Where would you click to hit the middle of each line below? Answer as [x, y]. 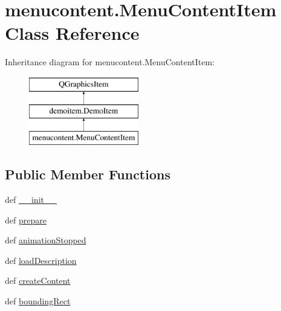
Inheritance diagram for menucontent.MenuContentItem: [110, 62]
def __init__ [31, 200]
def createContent [38, 281]
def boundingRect [38, 301]
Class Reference [72, 33]
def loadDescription [41, 260]
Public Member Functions [88, 174]
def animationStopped [46, 240]
